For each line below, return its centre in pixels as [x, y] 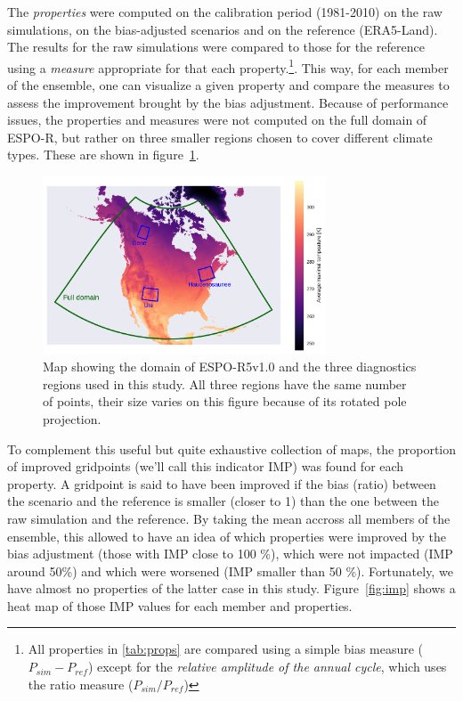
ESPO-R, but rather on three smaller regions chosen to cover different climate [220, 137]
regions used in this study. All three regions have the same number [225, 383]
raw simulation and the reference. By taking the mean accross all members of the [229, 518]
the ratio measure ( [81, 684]
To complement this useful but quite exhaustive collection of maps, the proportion [232, 448]
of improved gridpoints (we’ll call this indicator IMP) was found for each [206, 466]
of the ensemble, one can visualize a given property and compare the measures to [228, 85]
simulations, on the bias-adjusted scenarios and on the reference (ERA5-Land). [223, 29]
